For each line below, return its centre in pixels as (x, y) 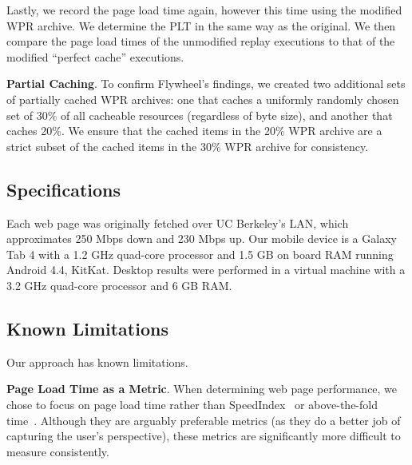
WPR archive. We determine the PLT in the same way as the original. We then (201, 25)
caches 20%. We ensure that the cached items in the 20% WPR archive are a (194, 131)
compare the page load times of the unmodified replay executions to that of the (201, 41)
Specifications (64, 189)
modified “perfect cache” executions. (95, 56)
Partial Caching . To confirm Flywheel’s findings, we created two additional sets (206, 83)
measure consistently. (58, 451)
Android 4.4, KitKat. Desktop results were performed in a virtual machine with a (206, 270)
